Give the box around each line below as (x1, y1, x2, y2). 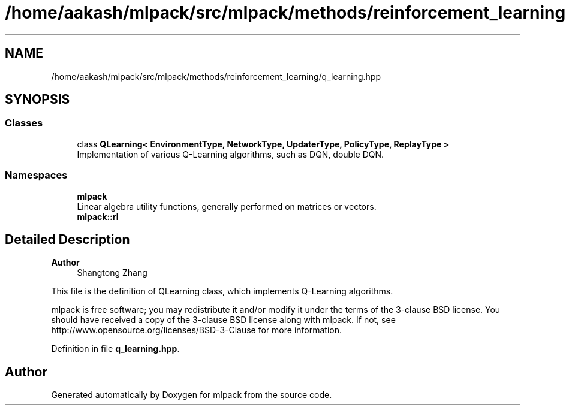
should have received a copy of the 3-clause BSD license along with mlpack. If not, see (51, 315, 396, 325)
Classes (5, 117, 43, 129)
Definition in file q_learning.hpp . (51, 343, 180, 354)
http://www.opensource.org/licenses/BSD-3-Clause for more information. (51, 325, 342, 336)
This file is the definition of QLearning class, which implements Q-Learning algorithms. (51, 286, 393, 297)
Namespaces (5, 169, 68, 182)
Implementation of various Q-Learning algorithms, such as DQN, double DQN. (77, 149, 384, 159)
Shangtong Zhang (77, 267, 147, 278)
